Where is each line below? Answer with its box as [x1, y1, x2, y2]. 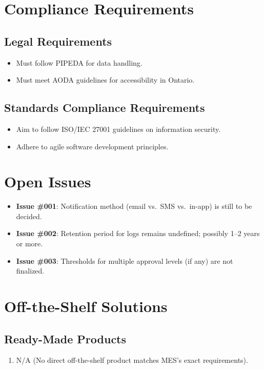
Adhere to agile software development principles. [16, 141, 169, 151]
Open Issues [4, 171, 91, 192]
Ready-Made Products [4, 331, 127, 346]
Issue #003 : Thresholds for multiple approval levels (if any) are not [16, 255, 233, 266]
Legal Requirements [4, 33, 112, 49]
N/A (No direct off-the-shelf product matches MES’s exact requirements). [16, 355, 248, 365]
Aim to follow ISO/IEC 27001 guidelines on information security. [16, 123, 221, 134]
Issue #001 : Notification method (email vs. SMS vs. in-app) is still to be [16, 201, 252, 211]
